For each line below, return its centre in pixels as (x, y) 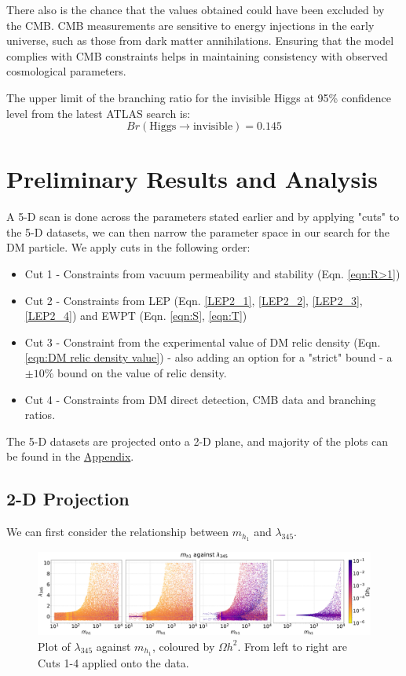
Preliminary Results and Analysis (192, 179)
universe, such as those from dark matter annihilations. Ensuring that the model (200, 40)
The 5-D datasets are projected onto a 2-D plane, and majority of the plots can (198, 441)
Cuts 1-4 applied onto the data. (113, 662)
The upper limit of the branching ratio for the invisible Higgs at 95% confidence (199, 97)
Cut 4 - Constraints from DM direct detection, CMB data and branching (200, 399)
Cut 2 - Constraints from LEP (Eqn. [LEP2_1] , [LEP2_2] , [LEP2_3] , (194, 300)
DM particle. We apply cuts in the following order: (128, 247)
